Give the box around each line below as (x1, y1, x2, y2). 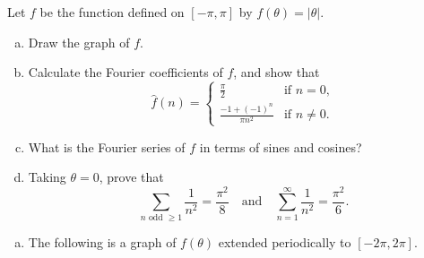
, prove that (99, 168, 164, 186)
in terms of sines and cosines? (199, 137, 362, 156)
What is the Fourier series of (28, 137, 186, 156)
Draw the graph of (28, 32, 130, 51)
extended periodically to (218, 232, 351, 251)
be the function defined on (39, 3, 185, 21)
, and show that (233, 63, 320, 82)
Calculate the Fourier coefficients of (28, 63, 223, 82)
